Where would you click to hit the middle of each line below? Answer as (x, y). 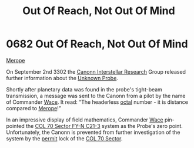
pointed (15, 126)
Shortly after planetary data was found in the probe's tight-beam (84, 89)
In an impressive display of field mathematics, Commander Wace (85, 120)
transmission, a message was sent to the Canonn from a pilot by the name (96, 96)
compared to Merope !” (34, 108)
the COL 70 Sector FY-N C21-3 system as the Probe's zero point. (104, 126)
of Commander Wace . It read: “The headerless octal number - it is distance (97, 102)
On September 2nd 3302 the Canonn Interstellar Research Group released (96, 71)
